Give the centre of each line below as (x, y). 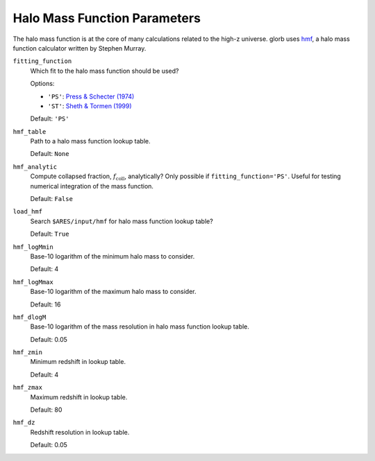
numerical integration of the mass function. (92, 186)
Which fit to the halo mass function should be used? (105, 71)
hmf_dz (24, 423)
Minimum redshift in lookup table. (78, 362)
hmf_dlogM (30, 317)
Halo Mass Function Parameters (107, 18)
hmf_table (30, 131)
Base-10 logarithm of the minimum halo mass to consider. (112, 256)
